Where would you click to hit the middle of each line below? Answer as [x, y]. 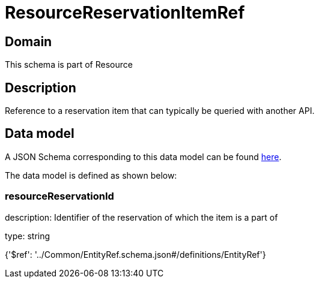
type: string [28, 236]
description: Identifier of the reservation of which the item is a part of [141, 217]
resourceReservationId [59, 196]
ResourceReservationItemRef [125, 13]
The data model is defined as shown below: [91, 175]
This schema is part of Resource [69, 65]
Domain [29, 41]
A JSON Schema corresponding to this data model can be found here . [143, 156]
